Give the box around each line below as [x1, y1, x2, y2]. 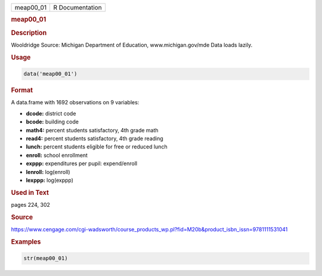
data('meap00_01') [23, 70, 78, 77]
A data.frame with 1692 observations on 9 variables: [11, 99, 140, 106]
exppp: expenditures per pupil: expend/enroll [26, 160, 138, 167]
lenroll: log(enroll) [26, 168, 71, 175]
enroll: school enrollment [26, 151, 88, 159]
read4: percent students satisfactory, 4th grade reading [26, 135, 163, 142]
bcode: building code [26, 118, 79, 125]
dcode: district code [26, 110, 76, 117]
